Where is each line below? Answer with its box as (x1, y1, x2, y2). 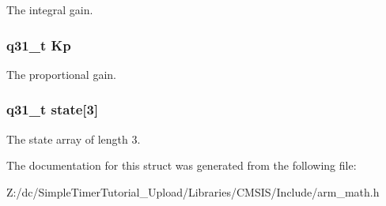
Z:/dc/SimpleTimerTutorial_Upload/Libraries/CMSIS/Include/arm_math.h (6, 183, 380, 200)
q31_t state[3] (6, 99, 99, 119)
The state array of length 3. (6, 130, 141, 147)
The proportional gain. (6, 66, 116, 82)
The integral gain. (6, 2, 93, 17)
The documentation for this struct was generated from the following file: (6, 157, 357, 174)
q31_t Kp (6, 35, 71, 54)
